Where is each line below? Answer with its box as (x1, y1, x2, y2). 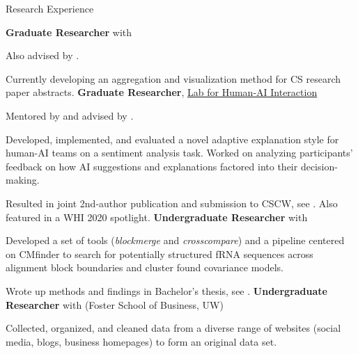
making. (6, 172, 40, 187)
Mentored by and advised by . (6, 108, 134, 122)
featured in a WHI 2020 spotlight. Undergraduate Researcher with (6, 209, 308, 224)
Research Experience (6, 1, 94, 15)
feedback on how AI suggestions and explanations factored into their (6, 159, 298, 173)
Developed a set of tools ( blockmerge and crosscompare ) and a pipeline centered (6, 233, 345, 248)
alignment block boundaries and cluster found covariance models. (6, 260, 283, 275)
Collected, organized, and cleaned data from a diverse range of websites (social (6, 321, 341, 335)
